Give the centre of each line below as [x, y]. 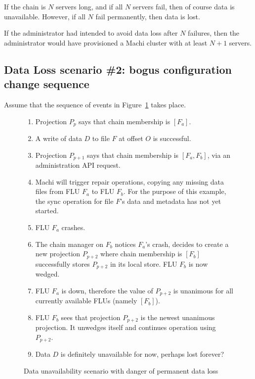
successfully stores [63, 263]
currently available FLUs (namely [86, 301]
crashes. [73, 227]
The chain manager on [69, 244]
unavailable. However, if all [45, 16]
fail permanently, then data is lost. [148, 16]
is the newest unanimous [178, 317]
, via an [219, 155]
